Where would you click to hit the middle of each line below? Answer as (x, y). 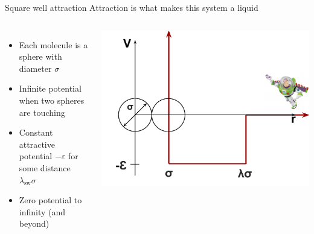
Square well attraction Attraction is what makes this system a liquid (132, 7)
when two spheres (52, 100)
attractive (37, 144)
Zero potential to (50, 200)
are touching (42, 112)
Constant (36, 132)
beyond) (34, 223)
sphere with (40, 56)
